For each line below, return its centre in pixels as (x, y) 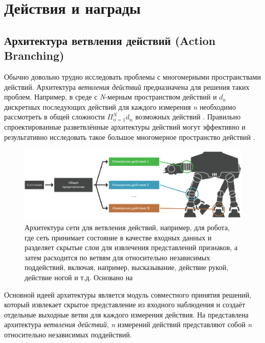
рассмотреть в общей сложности (54, 117)
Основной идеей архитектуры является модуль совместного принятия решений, (128, 294)
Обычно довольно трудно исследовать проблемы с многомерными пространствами (132, 76)
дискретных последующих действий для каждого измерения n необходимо (120, 106)
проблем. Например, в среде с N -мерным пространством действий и (111, 97)
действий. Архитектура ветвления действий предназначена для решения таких (127, 87)
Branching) (34, 55)
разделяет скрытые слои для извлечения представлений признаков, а (131, 247)
